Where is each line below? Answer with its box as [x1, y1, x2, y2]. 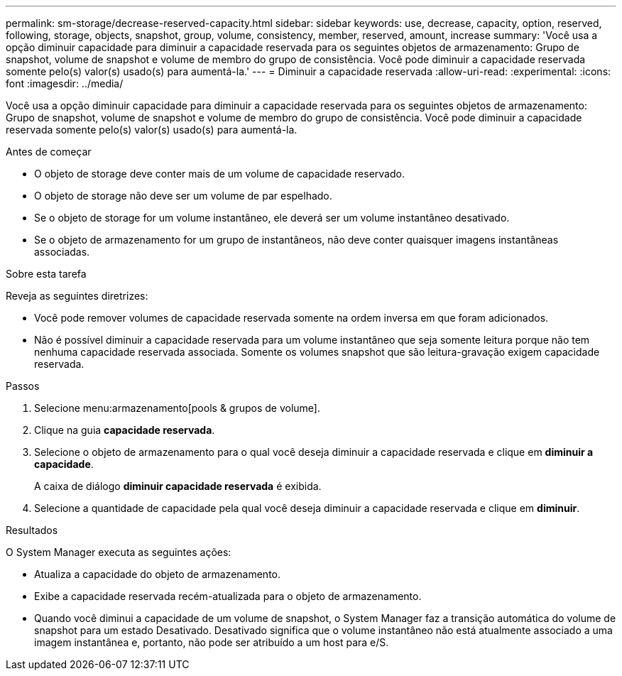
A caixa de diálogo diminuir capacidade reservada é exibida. [34, 480, 322, 492]
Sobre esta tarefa [6, 268, 87, 280]
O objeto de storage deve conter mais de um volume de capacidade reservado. [34, 168, 405, 180]
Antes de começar [6, 146, 92, 158]
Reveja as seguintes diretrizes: [6, 290, 148, 302]
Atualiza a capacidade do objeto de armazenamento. [34, 568, 281, 580]
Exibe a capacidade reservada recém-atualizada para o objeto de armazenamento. [34, 590, 422, 602]
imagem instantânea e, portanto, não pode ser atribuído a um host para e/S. [34, 636, 389, 648]
